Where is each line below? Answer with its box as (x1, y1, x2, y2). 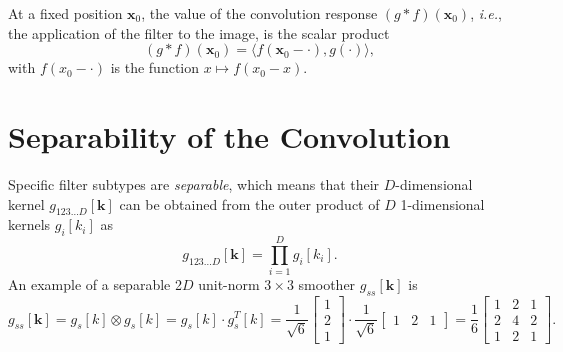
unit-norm (198, 274, 260, 295)
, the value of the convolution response (141, 3, 378, 23)
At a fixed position (8, 3, 123, 23)
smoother (298, 274, 356, 295)
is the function (110, 57, 200, 78)
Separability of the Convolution (8, 115, 451, 156)
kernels (8, 214, 51, 235)
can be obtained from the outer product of (119, 193, 380, 214)
